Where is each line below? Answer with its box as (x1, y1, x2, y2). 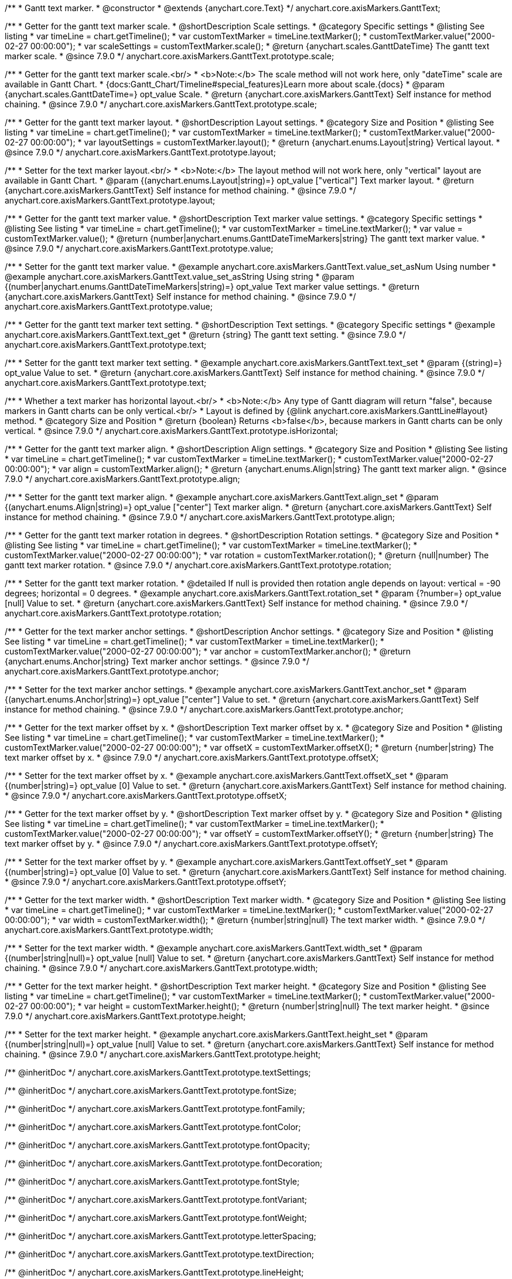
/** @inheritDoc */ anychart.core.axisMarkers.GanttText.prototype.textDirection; (5, 1249, 314, 1259)
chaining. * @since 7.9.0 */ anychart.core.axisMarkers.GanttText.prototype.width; (5, 963, 318, 973)
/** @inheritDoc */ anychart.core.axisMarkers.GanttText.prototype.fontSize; (5, 1085, 296, 1095)
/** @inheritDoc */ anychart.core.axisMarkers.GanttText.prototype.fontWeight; (5, 1213, 307, 1223)
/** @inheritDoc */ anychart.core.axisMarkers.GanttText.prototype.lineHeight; (5, 1267, 304, 1277)
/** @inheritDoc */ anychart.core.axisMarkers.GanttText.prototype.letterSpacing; (5, 1231, 316, 1241)
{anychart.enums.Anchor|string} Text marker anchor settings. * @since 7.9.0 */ (5, 656, 309, 666)
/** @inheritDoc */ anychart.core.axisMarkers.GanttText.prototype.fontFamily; (5, 1104, 305, 1114)
